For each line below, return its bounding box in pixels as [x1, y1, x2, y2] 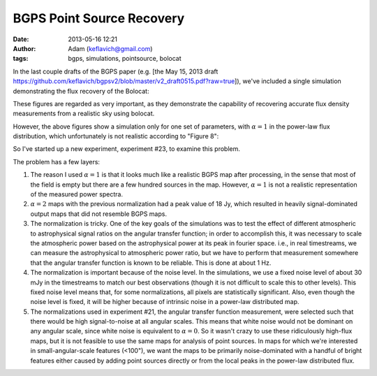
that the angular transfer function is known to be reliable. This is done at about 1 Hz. [30, 259, 272, 267]
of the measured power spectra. [30, 190, 124, 198]
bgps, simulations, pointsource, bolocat [68, 55, 182, 63]
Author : [13, 44, 36, 52]
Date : [13, 35, 29, 43]
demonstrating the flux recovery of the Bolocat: [13, 87, 149, 95]
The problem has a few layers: [13, 157, 101, 166]
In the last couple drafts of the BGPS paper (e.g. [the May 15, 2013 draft [13, 67, 219, 75]
